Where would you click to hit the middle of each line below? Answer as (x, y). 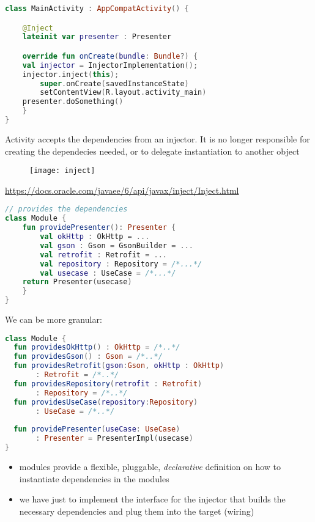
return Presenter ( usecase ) (77, 282)
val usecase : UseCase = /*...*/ (108, 273)
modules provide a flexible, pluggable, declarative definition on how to (150, 466)
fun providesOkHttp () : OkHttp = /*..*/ (97, 347)
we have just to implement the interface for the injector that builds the (152, 499)
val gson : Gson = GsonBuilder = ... (117, 245)
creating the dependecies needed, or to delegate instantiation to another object (152, 151)
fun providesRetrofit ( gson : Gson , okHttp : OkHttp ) (119, 366)
